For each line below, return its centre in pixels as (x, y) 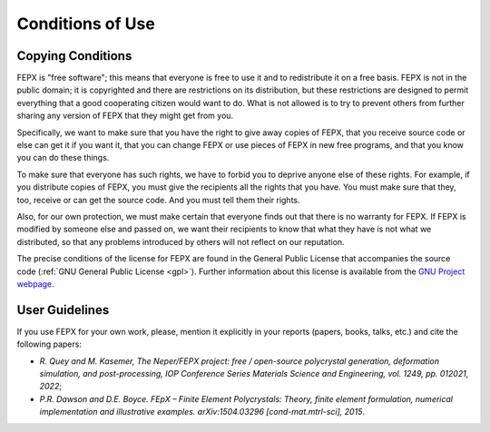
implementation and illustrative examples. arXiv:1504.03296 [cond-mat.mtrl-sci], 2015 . (202, 412)
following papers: (49, 344)
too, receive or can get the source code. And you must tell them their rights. (158, 200)
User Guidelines (63, 310)
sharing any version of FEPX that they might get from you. (125, 116)
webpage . (35, 284)
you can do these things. (63, 158)
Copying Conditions (74, 56)
